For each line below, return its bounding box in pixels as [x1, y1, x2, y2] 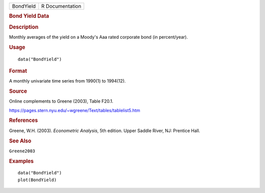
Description [9, 24, 39, 30]
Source [9, 88, 27, 95]
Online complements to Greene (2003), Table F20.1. [9, 98, 114, 104]
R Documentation [41, 3, 81, 9]
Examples [9, 158, 34, 165]
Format [9, 67, 27, 74]
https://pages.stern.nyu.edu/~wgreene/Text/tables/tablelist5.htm [9, 107, 140, 113]
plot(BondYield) [18, 177, 57, 183]
